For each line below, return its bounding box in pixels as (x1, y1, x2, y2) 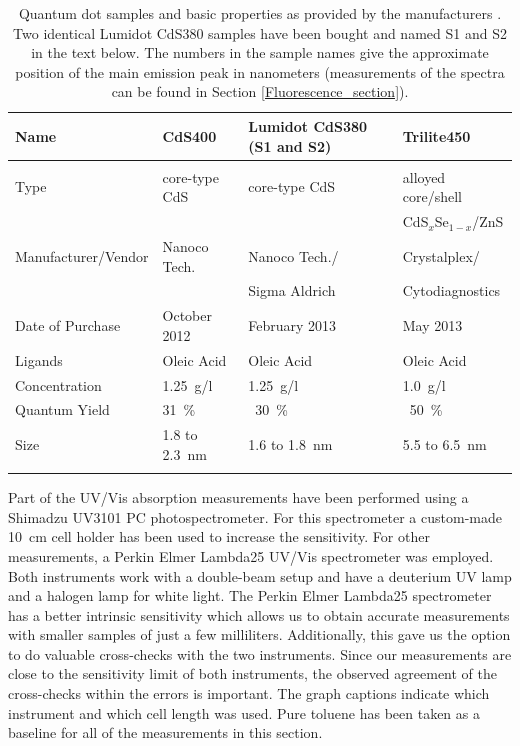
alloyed (402, 166, 446, 187)
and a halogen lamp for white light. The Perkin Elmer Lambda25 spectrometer (8, 585, 492, 606)
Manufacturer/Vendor (15, 245, 149, 266)
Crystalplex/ (402, 245, 480, 266)
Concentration (15, 374, 102, 395)
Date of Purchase (15, 315, 121, 336)
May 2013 (402, 315, 463, 336)
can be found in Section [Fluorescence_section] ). (111, 81, 409, 102)
